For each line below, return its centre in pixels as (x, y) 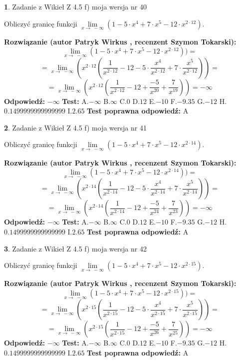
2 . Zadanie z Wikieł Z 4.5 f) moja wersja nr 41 (75, 127)
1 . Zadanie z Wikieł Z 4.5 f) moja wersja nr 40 (75, 6)
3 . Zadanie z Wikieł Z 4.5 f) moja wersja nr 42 (75, 248)
